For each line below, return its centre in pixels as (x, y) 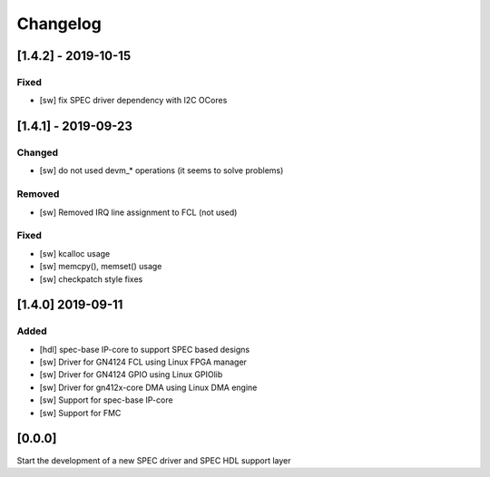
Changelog (59, 24)
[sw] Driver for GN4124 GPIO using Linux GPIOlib (131, 375)
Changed (38, 152)
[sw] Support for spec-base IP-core (106, 400)
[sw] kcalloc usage (75, 253)
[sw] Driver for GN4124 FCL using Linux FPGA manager (143, 362)
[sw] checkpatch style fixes (91, 279)
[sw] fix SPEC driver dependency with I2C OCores (133, 101)
